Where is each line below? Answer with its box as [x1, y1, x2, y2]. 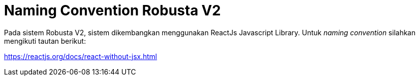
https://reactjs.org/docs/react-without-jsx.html [4, 52, 157, 61]
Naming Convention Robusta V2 [4, 2, 221, 19]
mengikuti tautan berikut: [4, 36, 86, 45]
